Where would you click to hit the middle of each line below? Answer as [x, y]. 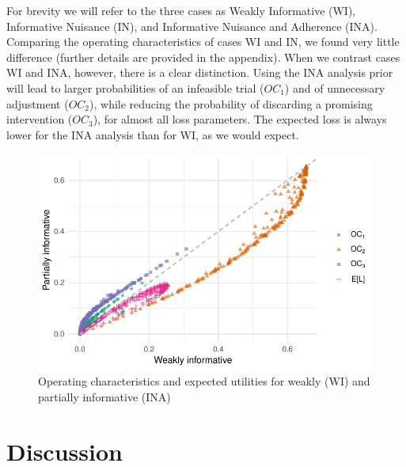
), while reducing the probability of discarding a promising [231, 103]
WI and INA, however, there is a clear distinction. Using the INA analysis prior [200, 72]
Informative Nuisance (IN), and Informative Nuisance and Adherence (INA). [192, 26]
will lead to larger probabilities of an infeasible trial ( [135, 87]
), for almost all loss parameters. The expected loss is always [240, 119]
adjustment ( [38, 103]
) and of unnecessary [335, 87]
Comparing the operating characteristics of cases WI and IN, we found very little [203, 42]
